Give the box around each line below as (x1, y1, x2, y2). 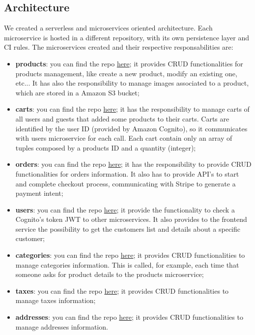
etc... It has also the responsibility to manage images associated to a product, (15, 78, 249, 88)
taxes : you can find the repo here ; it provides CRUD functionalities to (15, 285, 229, 296)
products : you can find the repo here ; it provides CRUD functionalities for (15, 58, 243, 68)
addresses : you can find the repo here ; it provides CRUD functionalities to (15, 312, 243, 322)
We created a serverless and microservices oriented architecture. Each (4, 23, 213, 33)
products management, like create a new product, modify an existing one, (15, 68, 237, 78)
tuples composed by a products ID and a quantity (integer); (15, 142, 196, 152)
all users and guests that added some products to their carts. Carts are (15, 113, 229, 123)
